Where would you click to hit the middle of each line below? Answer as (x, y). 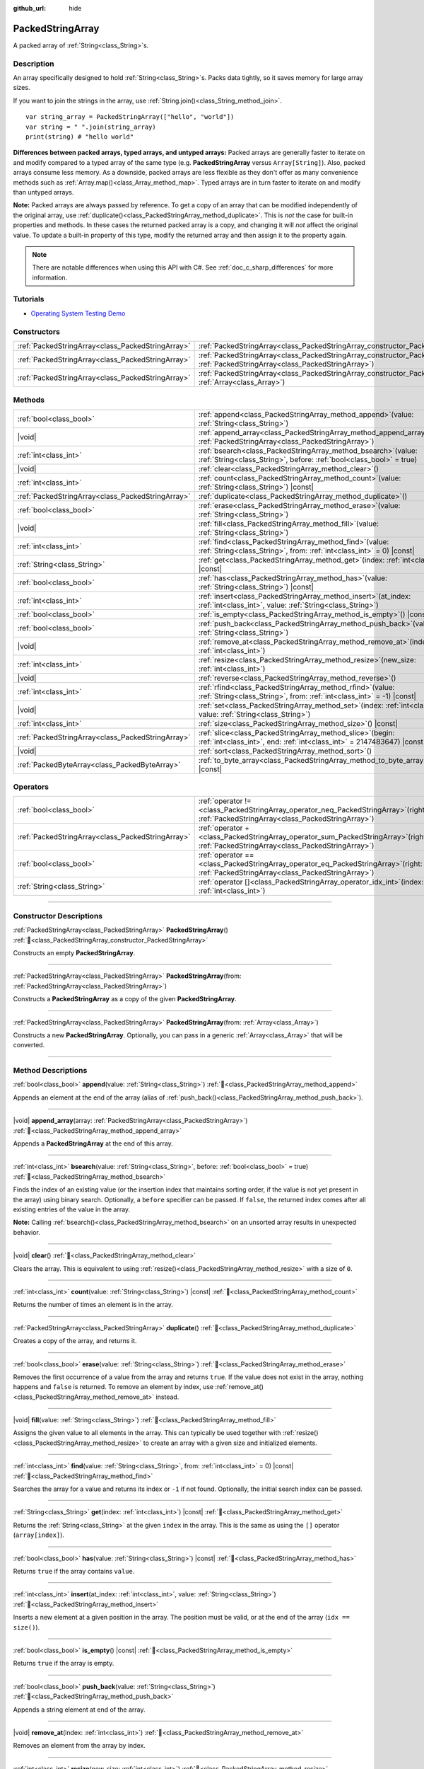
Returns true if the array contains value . (74, 1571)
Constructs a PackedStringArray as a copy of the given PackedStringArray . (125, 999)
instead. (167, 1397)
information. (50, 277)
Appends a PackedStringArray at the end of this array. (93, 1143)
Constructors (36, 331)
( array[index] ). (39, 1535)
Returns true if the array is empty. (64, 1664)
